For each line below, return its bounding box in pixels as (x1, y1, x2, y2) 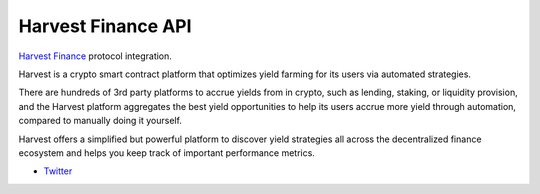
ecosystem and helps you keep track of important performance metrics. (18, 146, 315, 159)
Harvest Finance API (18, 15, 192, 37)
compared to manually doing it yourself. (18, 115, 182, 127)
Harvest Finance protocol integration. (18, 50, 172, 62)
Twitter (43, 165, 73, 177)
